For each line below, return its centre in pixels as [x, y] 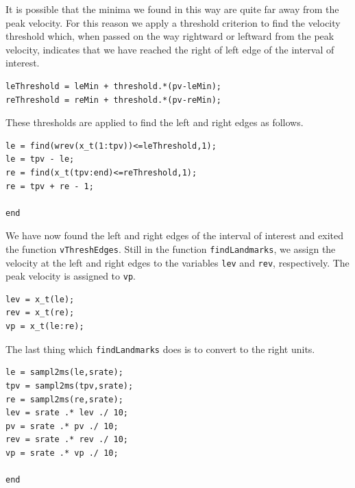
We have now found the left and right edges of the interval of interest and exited [174, 235]
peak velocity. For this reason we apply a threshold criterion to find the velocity [173, 22]
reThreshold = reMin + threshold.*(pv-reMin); [113, 100]
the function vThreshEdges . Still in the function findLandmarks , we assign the [171, 248]
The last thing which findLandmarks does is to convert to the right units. [160, 349]
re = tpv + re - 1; [50, 186]
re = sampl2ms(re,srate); [64, 399]
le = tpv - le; [40, 159]
